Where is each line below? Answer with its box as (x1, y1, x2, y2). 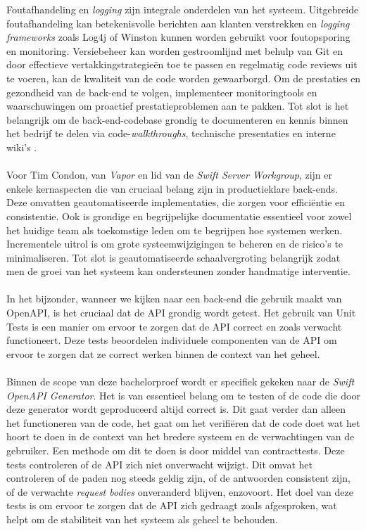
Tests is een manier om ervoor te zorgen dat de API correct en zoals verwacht (6, 319, 342, 333)
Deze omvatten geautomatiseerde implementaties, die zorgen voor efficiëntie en (6, 195, 346, 210)
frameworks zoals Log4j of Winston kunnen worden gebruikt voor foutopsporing (6, 30, 351, 44)
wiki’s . (6, 139, 37, 154)
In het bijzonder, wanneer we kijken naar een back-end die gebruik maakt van (6, 291, 342, 306)
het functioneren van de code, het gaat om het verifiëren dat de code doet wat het (6, 415, 360, 430)
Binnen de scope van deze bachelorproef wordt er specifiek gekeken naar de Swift (6, 374, 355, 389)
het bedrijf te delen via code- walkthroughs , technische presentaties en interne (6, 126, 336, 141)
